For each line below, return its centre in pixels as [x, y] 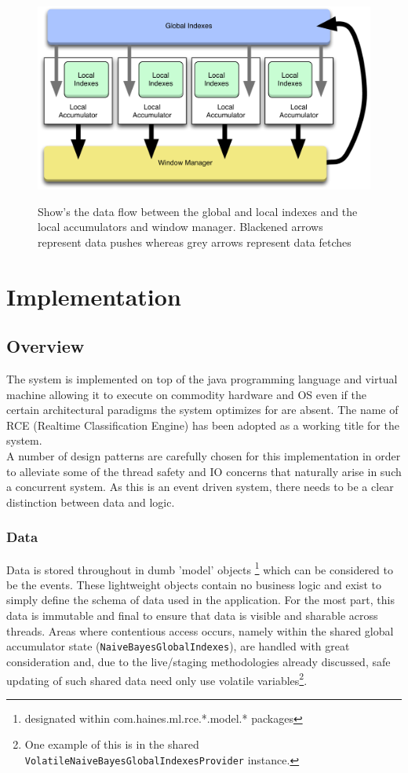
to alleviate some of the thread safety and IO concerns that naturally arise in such [204, 471]
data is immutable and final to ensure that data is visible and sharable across [192, 615]
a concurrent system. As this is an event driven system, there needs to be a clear [200, 487]
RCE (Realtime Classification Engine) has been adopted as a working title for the [203, 425]
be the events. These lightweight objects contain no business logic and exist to [194, 584]
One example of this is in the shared [112, 744]
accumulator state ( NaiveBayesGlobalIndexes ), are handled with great [178, 646]
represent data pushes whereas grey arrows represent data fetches [195, 242]
